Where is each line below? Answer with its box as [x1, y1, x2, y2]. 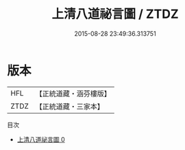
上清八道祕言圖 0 [16, 135, 65, 143]
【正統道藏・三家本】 [35, 101, 105, 111]
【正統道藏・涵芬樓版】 [35, 89, 112, 98]
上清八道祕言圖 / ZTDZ [51, 6, 180, 22]
